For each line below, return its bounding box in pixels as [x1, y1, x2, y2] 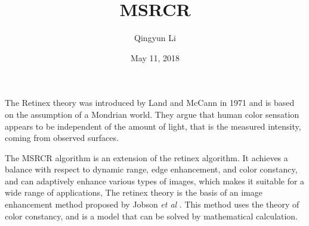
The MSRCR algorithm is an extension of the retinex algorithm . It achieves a [5, 151, 288, 164]
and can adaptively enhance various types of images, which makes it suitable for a [5, 174, 305, 187]
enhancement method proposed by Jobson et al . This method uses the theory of [5, 198, 299, 211]
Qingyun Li [134, 32, 176, 44]
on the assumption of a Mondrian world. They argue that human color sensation [5, 108, 299, 120]
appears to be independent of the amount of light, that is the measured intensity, [5, 120, 301, 132]
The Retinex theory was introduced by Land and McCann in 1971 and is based [5, 96, 295, 109]
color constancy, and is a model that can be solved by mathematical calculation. [5, 209, 298, 222]
